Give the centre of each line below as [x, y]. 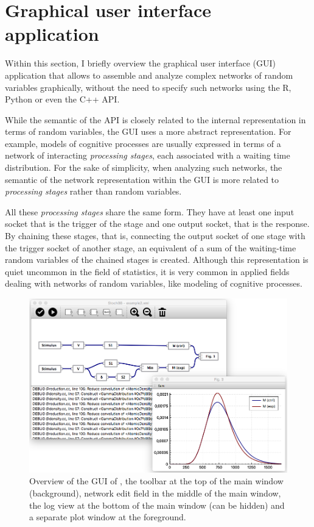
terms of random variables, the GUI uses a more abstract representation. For [148, 131]
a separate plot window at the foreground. [108, 517]
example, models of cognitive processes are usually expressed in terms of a [143, 143]
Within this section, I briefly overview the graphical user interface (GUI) [141, 63]
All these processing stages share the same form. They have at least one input [150, 211]
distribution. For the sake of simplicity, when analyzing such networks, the [144, 167]
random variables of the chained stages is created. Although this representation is [157, 260]
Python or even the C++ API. [62, 99]
